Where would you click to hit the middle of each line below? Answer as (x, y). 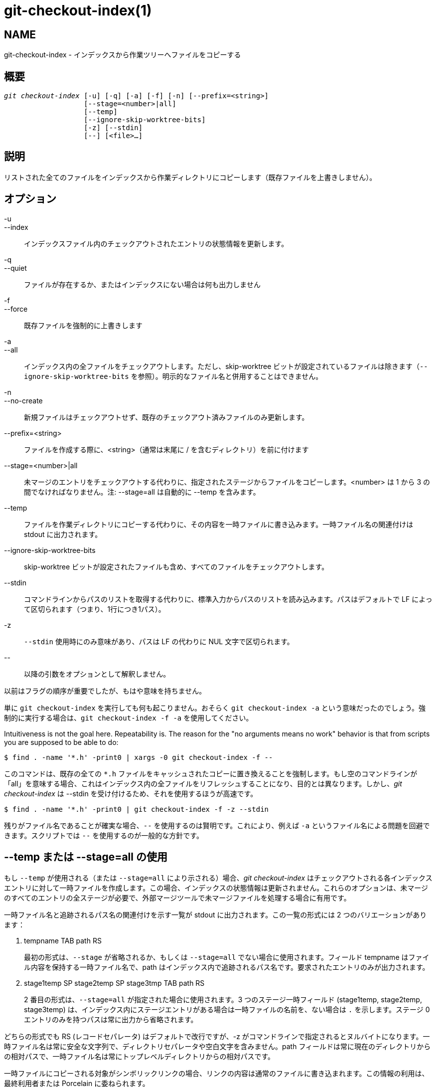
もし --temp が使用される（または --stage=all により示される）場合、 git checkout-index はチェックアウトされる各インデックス (218, 878)
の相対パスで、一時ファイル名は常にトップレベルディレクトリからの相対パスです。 (140, 1056)
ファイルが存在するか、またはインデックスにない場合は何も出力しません (142, 284)
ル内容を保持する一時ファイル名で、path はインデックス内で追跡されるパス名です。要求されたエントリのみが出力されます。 (227, 967)
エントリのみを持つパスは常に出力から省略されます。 (111, 1019)
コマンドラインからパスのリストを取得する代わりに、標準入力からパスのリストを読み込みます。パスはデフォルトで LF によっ (228, 599)
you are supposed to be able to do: (61, 742)
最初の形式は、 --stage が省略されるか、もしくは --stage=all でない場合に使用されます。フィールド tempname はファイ (227, 957)
